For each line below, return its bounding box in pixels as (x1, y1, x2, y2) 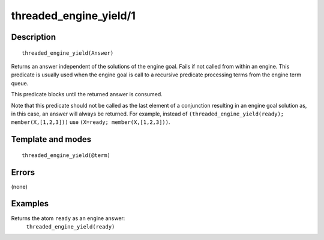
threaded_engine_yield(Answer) (22, 49, 114, 57)
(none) (11, 183, 28, 190)
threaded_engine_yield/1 (11, 9, 136, 22)
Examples (11, 198, 49, 209)
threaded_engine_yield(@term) (22, 152, 111, 159)
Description (11, 32, 56, 42)
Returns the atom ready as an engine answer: (11, 214, 125, 222)
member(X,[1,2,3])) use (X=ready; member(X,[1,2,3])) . (11, 118, 170, 126)
